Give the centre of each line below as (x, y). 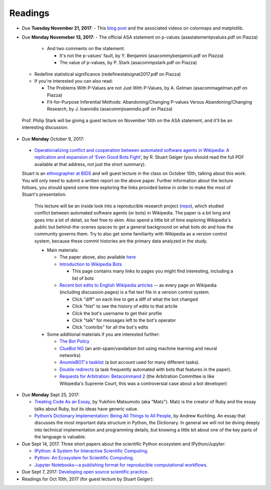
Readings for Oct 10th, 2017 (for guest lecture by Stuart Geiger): (88, 479)
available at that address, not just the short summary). (90, 164)
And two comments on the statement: (86, 49)
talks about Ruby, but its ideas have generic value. (86, 409)
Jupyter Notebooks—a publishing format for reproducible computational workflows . (121, 465)
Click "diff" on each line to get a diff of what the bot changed (135, 299)
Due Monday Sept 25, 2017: (51, 395)
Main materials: (63, 250)
